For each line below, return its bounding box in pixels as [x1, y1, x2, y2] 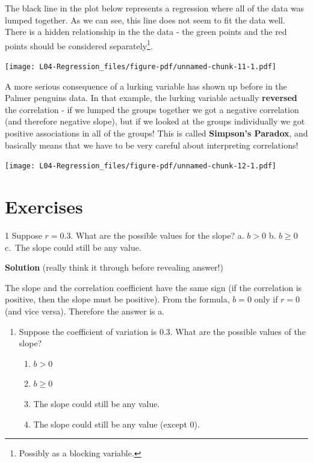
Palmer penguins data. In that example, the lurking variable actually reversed [5, 91, 297, 104]
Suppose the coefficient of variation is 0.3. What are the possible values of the [19, 325, 306, 337]
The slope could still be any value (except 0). [33, 417, 200, 430]
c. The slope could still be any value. [5, 241, 141, 253]
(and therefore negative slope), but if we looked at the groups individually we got [5, 115, 305, 127]
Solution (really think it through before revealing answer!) [5, 261, 223, 274]
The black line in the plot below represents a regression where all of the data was [5, 2, 305, 14]
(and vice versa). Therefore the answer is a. [5, 305, 165, 317]
